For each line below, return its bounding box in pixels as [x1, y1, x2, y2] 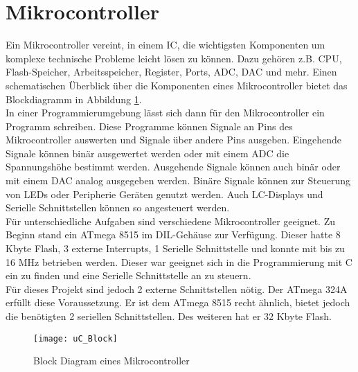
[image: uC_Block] [33, 333, 118, 344]
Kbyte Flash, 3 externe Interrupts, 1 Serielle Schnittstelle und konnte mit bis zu [6, 241, 345, 256]
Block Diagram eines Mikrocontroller [33, 353, 190, 368]
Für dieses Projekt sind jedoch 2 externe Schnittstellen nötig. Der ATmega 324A [6, 281, 348, 296]
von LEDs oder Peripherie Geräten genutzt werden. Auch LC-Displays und [6, 186, 323, 201]
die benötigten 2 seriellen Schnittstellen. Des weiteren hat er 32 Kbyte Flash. [6, 309, 332, 323]
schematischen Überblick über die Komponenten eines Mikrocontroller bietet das [6, 78, 348, 92]
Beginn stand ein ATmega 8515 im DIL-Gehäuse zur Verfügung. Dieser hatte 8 [6, 227, 341, 242]
